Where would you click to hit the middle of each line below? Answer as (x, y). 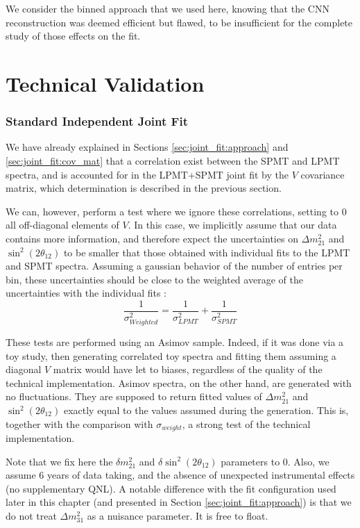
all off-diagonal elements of (62, 225)
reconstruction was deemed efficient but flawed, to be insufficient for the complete (179, 22)
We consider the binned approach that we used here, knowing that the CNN (168, 8)
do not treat (31, 516)
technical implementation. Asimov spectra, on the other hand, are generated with (179, 382)
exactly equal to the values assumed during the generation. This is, (206, 410)
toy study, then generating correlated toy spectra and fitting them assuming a (171, 355)
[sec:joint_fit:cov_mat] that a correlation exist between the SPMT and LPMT (173, 160)
